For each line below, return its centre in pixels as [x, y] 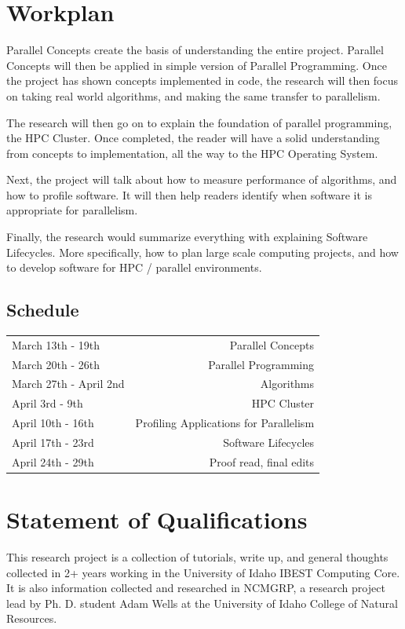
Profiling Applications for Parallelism [225, 423]
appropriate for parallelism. [72, 210]
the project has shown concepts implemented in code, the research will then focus [202, 80]
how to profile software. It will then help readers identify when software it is [189, 194]
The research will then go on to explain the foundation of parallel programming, [199, 122]
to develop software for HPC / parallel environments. [134, 267]
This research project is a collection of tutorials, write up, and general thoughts [197, 557]
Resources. [32, 618]
